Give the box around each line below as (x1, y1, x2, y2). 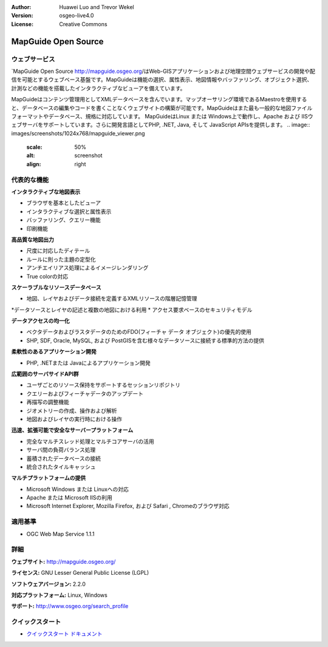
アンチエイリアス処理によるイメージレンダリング (26, 264, 149, 271)
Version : (11, 12, 33, 19)
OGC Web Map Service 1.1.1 (26, 530, 95, 537)
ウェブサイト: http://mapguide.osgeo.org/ (11, 558, 116, 565)
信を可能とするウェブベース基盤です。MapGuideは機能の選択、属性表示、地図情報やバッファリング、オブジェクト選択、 (11, 76, 313, 83)
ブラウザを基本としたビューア (26, 199, 101, 206)
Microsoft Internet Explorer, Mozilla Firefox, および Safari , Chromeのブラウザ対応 (26, 503, 230, 510)
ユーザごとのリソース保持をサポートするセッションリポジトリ (26, 381, 180, 388)
